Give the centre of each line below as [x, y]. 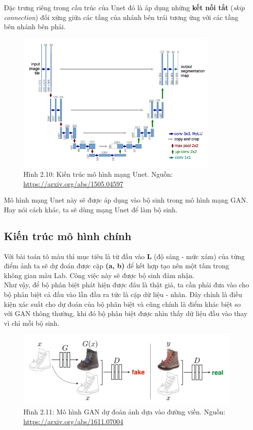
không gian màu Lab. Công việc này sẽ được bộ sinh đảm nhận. [99, 275]
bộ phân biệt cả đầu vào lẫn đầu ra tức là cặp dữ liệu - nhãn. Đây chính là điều [123, 294]
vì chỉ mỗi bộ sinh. [32, 323]
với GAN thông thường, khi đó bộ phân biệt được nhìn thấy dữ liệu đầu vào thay [126, 313]
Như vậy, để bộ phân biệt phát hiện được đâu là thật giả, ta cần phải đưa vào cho [126, 285]
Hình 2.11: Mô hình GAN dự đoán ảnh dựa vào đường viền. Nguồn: [125, 412]
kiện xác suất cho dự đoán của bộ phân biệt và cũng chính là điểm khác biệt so [122, 304]
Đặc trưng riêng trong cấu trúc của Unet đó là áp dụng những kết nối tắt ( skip [124, 7]
